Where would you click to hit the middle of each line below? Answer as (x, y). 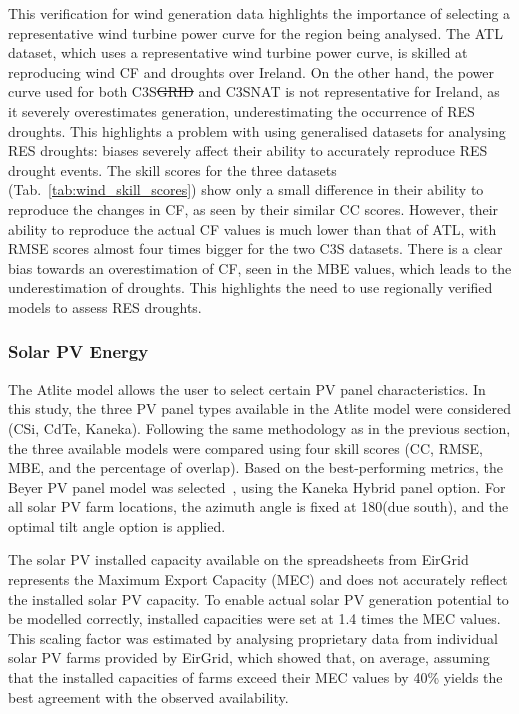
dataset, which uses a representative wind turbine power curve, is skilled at (238, 52)
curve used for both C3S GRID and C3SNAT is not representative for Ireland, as (254, 91)
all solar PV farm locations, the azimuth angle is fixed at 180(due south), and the (258, 506)
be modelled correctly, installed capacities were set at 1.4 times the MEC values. (254, 618)
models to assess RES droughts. (105, 306)
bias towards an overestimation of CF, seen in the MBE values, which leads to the (260, 267)
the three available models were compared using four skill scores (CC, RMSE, (245, 447)
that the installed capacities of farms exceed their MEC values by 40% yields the (255, 677)
